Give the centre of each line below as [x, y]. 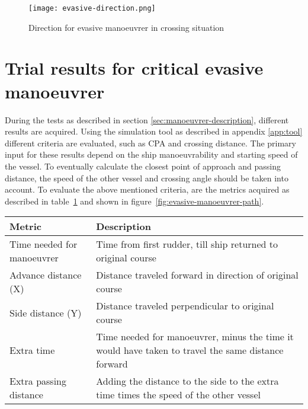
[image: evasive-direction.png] [92, 8]
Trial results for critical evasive [134, 68]
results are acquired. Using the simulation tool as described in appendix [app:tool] [154, 131]
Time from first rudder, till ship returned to [187, 244]
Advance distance [46, 275]
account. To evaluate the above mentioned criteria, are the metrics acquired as [147, 189]
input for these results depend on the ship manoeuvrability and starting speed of [151, 154]
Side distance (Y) [46, 312]
